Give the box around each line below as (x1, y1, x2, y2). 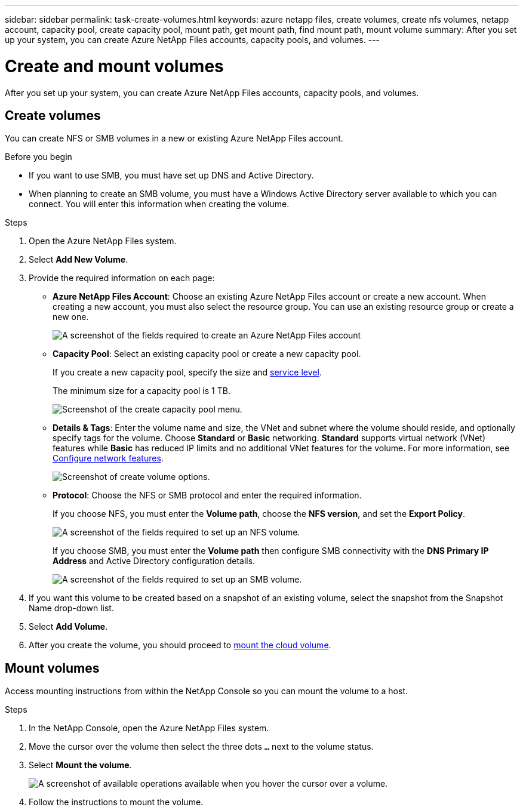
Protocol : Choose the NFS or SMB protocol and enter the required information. (53, 490, 362, 501)
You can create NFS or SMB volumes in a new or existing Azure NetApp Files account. (5, 133, 343, 144)
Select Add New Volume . (29, 254, 128, 265)
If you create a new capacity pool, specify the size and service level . (53, 367, 322, 378)
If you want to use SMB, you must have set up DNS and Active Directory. (29, 170, 314, 181)
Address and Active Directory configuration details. (53, 556, 256, 566)
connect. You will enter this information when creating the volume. (29, 199, 290, 210)
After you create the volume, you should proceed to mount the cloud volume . (29, 640, 331, 651)
